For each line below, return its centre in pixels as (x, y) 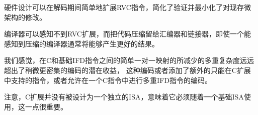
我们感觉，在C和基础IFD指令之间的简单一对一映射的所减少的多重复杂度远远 (129, 60)
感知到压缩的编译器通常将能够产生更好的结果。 (81, 43)
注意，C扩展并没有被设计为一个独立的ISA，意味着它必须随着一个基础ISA (124, 97)
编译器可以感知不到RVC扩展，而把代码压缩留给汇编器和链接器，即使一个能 (127, 34)
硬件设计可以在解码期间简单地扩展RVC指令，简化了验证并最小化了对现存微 (127, 7)
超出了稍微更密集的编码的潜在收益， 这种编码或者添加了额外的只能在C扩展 (127, 70)
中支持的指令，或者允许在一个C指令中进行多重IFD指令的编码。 (108, 80)
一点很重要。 (46, 106)
